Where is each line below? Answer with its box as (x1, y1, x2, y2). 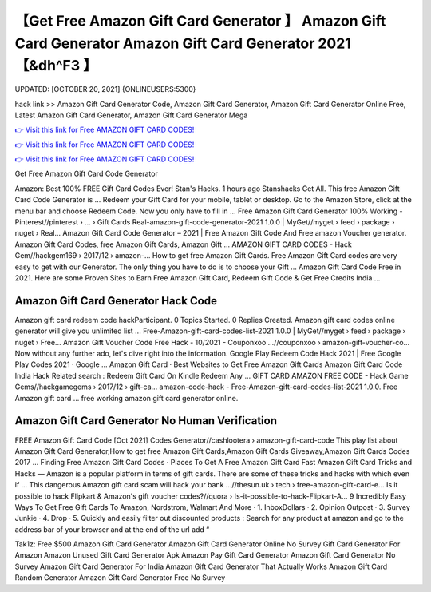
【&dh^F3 (14, 57, 81, 75)
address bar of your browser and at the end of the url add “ (14, 524, 210, 534)
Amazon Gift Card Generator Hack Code (14, 294, 217, 308)
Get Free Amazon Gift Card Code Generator (14, 169, 159, 179)
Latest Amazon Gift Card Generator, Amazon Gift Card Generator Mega (14, 110, 248, 120)
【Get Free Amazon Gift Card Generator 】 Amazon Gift (14, 12, 386, 30)
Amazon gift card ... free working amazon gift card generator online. (14, 393, 239, 403)
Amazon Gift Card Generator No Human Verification (14, 414, 277, 427)
